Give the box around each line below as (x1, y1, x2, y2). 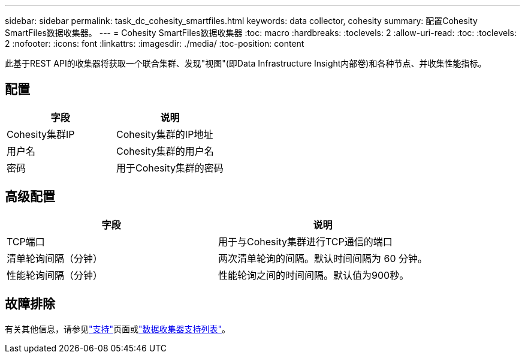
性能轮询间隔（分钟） (7, 269, 103, 281)
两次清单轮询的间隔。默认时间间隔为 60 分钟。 (218, 252, 428, 264)
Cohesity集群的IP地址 (116, 128, 213, 140)
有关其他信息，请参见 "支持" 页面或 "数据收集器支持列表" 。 (5, 323, 231, 334)
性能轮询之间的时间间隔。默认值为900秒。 (218, 269, 409, 281)
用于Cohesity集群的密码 (116, 161, 224, 174)
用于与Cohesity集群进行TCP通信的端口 (218, 235, 393, 248)
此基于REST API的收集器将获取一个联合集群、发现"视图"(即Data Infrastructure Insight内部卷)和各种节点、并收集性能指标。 (5, 58, 487, 68)
